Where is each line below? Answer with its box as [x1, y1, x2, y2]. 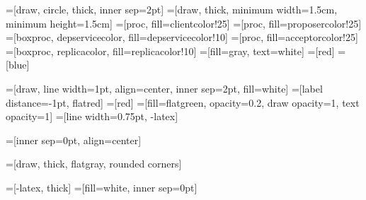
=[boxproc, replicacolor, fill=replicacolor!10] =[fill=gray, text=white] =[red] [6, 43, 335, 58]
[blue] [6, 57, 30, 72]
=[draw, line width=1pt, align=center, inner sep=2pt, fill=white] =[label [6, 81, 323, 95]
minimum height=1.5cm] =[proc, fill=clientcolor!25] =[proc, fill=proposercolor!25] [6, 16, 362, 30]
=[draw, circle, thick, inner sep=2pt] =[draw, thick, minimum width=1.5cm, [6, 2, 338, 16]
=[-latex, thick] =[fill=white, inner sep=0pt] [6, 180, 198, 194]
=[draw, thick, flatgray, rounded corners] [6, 156, 182, 171]
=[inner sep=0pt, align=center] [6, 132, 142, 147]
